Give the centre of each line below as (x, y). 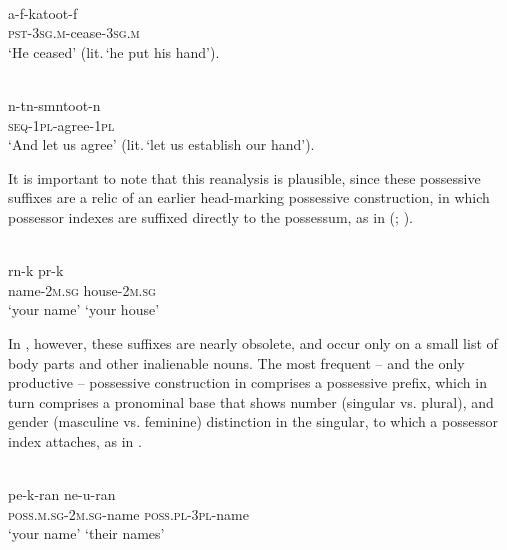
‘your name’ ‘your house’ (84, 309)
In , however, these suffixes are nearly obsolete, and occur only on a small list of (253, 342)
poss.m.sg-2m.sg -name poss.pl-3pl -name (128, 513)
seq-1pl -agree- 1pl (61, 124)
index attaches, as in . (75, 440)
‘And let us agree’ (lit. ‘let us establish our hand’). (161, 144)
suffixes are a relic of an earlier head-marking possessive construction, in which (249, 197)
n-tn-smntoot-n (54, 104)
